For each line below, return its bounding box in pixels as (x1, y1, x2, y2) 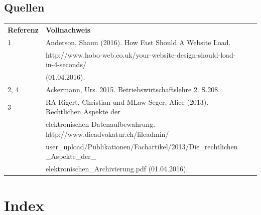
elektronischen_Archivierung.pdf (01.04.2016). (45, 163, 188, 174)
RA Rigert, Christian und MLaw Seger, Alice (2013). (45, 96, 209, 107)
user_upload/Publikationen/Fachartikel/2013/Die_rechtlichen (45, 141, 238, 151)
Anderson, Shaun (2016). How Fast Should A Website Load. (45, 37, 231, 47)
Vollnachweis (45, 24, 91, 35)
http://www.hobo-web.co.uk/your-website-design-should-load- (45, 49, 236, 60)
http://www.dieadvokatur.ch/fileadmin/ (45, 128, 169, 139)
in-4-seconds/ (45, 59, 86, 70)
